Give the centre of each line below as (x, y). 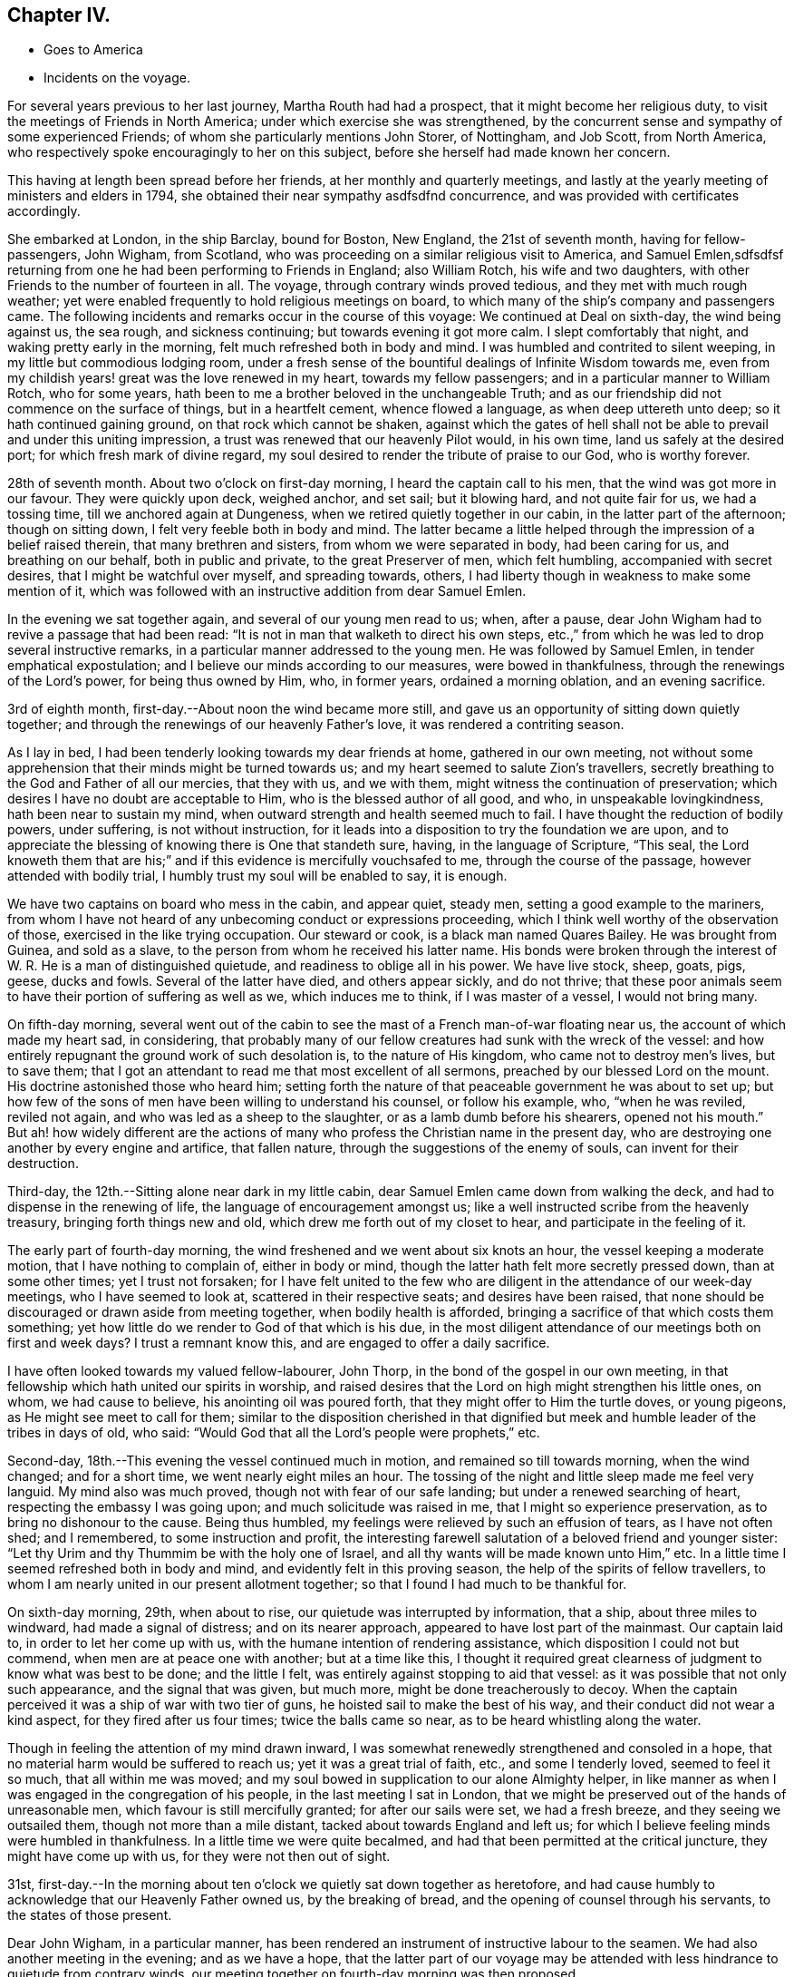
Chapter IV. (59, 15)
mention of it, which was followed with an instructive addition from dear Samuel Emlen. (267, 591)
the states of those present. (90, 1915)
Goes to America (93, 50)
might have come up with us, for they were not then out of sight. (199, 1856)
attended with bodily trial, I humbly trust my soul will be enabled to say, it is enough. (257, 876)
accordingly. (44, 211)
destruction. (43, 1164)
